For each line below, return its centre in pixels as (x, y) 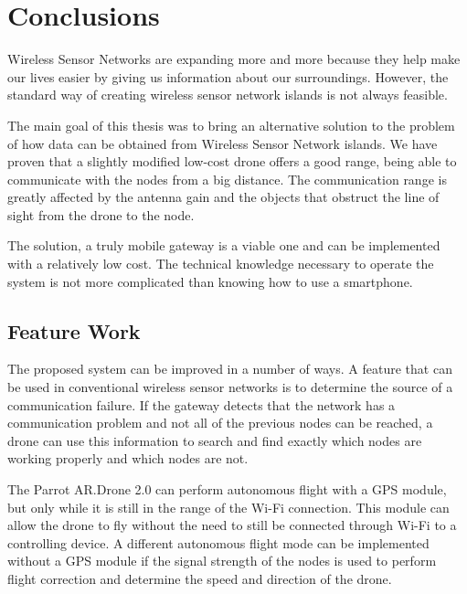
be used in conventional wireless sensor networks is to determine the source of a (230, 387)
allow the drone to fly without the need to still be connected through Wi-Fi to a (232, 525)
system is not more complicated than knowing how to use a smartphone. (210, 281)
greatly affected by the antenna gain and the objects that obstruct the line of (223, 197)
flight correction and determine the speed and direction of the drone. (200, 578)
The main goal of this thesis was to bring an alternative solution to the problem (231, 125)
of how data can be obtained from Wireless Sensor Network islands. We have (223, 143)
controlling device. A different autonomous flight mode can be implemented (218, 542)
